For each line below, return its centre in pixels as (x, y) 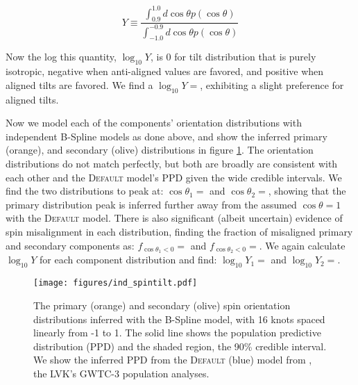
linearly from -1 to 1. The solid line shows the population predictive (177, 333)
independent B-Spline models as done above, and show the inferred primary (167, 136)
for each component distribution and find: (128, 260)
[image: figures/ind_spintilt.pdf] (116, 283)
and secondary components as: (70, 245)
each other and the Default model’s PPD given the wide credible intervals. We (174, 177)
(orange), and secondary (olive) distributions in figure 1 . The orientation (160, 150)
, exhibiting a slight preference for (272, 84)
